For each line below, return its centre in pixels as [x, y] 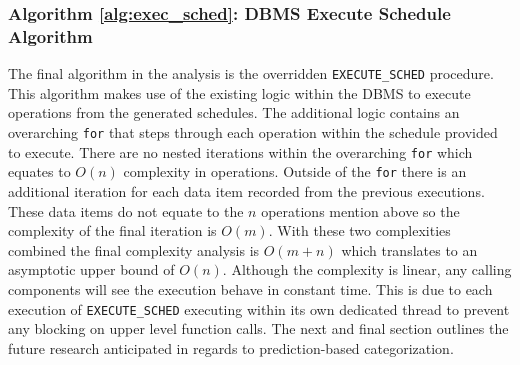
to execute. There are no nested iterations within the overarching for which [240, 151]
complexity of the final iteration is [112, 230]
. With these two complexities [359, 230]
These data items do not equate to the [126, 210]
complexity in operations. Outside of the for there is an [295, 171]
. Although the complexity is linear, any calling [367, 269]
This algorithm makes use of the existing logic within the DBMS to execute [239, 92]
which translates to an [409, 249]
